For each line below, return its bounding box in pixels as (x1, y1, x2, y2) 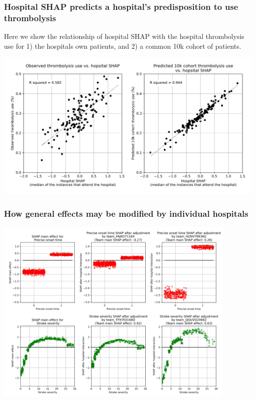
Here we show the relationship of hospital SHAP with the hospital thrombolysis (4, 31, 245, 41)
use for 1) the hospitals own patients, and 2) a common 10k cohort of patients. (4, 40, 241, 51)
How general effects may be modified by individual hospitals (4, 207, 249, 219)
